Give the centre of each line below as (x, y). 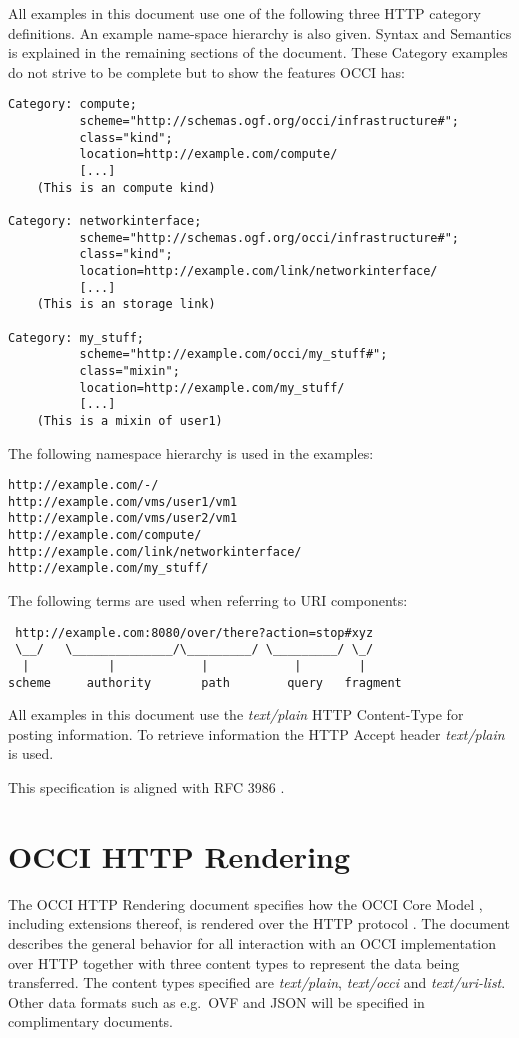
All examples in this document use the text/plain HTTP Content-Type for (236, 714)
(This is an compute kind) (126, 187)
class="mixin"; (129, 370)
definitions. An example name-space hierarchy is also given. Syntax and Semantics (260, 32)
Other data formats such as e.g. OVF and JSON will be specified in (216, 1001)
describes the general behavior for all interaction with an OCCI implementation (252, 942)
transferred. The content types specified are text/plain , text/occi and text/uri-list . (257, 982)
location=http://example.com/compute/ (208, 154)
